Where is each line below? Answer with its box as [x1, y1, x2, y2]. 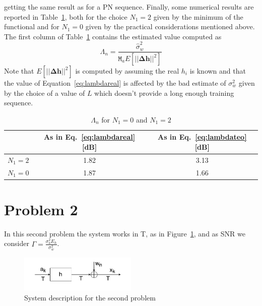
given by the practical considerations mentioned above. [85, 21, 255, 32]
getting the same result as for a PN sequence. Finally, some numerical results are [4, 2, 254, 12]
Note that [4, 66, 34, 76]
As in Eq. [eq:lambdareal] [43, 132, 136, 142]
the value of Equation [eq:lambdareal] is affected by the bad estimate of [4, 78, 226, 88]
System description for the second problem [24, 292, 156, 303]
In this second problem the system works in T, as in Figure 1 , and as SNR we [4, 228, 245, 238]
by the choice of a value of [4, 87, 85, 98]
